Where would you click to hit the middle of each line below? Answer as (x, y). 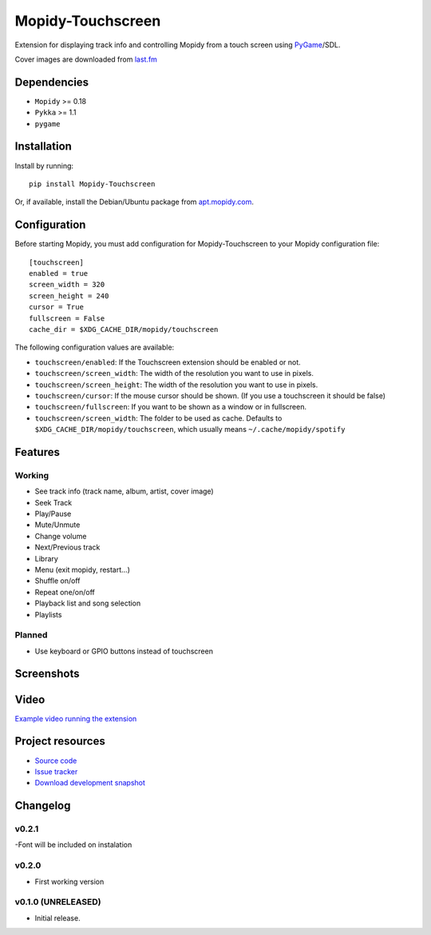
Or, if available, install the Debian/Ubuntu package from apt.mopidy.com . (134, 202)
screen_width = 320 (67, 285)
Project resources (60, 741)
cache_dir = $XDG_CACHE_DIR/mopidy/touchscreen (124, 329)
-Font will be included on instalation (73, 845)
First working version (69, 881)
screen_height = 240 (69, 296)
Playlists (48, 614)
